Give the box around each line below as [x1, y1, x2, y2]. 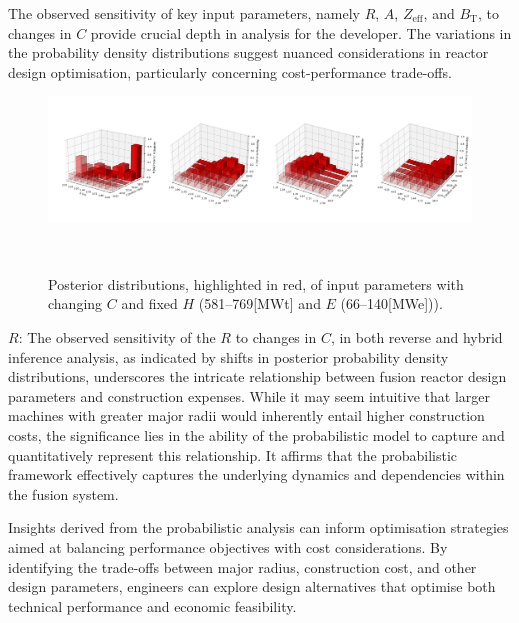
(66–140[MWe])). [340, 293, 443, 314]
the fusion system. [8, 483, 119, 504]
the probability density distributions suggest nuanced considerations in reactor [8, 42, 489, 63]
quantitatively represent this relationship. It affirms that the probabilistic [8, 444, 458, 465]
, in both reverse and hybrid [330, 327, 503, 348]
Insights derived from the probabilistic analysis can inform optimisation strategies [8, 517, 509, 538]
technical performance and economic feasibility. [8, 595, 297, 616]
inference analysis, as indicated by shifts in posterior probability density [8, 346, 449, 367]
